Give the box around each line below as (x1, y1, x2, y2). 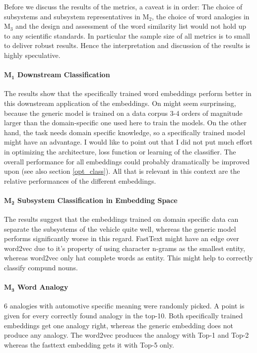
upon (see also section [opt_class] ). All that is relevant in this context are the (4, 166, 240, 176)
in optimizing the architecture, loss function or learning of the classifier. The (4, 146, 236, 156)
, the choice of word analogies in (152, 11, 250, 21)
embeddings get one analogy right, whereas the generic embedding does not (4, 320, 233, 330)
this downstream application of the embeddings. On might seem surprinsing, (4, 98, 236, 108)
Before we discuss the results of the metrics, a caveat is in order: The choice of (4, 1, 243, 11)
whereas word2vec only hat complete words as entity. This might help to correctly (4, 252, 253, 263)
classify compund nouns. (4, 262, 78, 273)
